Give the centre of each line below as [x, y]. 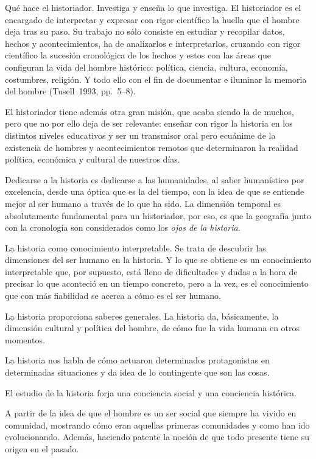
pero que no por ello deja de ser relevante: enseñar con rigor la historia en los [149, 123]
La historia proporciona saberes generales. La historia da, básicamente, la [142, 316]
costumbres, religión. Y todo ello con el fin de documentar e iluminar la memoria [156, 79]
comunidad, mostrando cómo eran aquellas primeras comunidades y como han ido [157, 425]
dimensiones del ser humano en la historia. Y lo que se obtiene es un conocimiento [158, 260]
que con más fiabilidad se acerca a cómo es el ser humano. [113, 296]
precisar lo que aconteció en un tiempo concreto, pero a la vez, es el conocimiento [157, 283]
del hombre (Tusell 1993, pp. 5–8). [70, 91]
